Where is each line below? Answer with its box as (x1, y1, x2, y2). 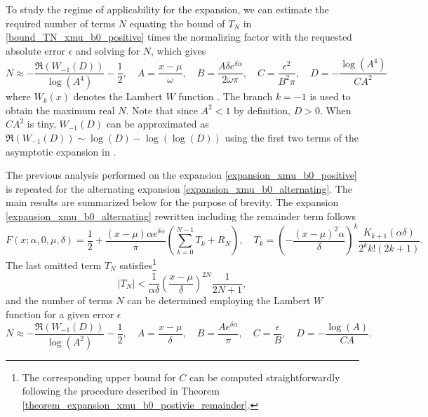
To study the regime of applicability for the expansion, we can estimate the (6, 2, 329, 16)
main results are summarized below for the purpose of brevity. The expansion (6, 195, 339, 210)
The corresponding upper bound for (22, 369, 176, 384)
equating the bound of (129, 15, 225, 30)
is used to (309, 89, 351, 104)
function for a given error (6, 307, 114, 322)
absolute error (6, 43, 65, 57)
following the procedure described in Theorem (22, 383, 220, 398)
